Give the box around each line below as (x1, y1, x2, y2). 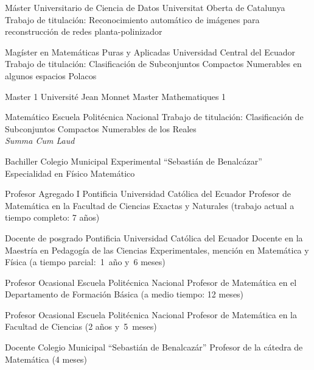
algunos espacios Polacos (5, 69, 97, 82)
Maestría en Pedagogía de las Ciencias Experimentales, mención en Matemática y (5, 243, 309, 256)
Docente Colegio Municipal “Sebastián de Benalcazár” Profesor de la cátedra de (5, 341, 303, 354)
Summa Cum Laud (5, 134, 75, 147)
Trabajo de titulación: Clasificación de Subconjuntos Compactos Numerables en (5, 57, 302, 70)
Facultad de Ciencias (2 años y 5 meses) (5, 320, 157, 333)
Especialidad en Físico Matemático (5, 166, 135, 179)
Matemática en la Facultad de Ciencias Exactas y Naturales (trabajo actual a (5, 199, 295, 212)
